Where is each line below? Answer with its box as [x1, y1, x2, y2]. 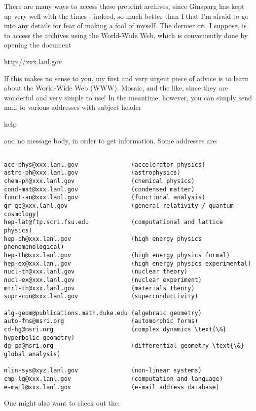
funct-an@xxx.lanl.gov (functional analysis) [4, 194, 206, 201]
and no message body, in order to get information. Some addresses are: [4, 135, 218, 145]
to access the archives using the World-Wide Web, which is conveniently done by [4, 30, 248, 40]
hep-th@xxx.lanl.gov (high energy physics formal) [4, 252, 230, 259]
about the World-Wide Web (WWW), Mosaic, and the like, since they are [4, 83, 228, 93]
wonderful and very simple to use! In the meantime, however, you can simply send [4, 92, 252, 102]
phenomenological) [4, 243, 64, 251]
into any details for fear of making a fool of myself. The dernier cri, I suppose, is [4, 20, 247, 31]
